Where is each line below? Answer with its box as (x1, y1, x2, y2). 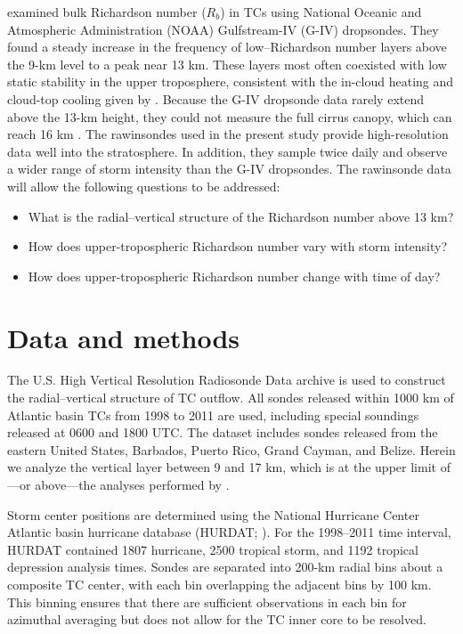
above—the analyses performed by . (35, 475, 230, 493)
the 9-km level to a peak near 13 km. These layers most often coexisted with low (7, 54, 447, 73)
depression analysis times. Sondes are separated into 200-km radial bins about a (7, 557, 443, 576)
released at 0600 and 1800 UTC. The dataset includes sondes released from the (7, 423, 438, 442)
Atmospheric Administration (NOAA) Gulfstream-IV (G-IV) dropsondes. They (7, 20, 439, 38)
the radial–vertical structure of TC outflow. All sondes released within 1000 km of (7, 388, 454, 407)
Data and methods (7, 319, 240, 355)
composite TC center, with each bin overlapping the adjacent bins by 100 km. (7, 574, 432, 593)
